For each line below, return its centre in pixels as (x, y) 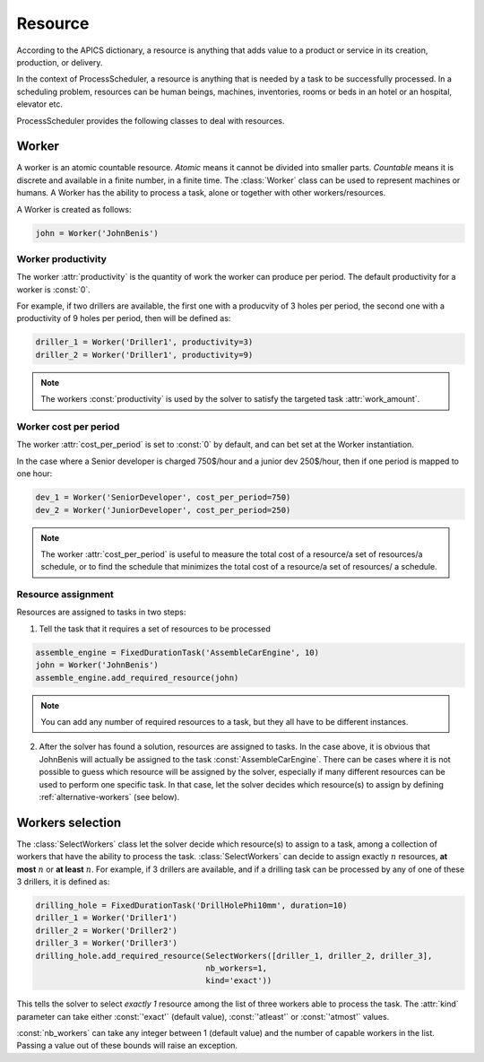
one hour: (35, 474)
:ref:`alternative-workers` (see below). (109, 796)
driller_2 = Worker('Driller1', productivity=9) (144, 355)
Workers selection (69, 822)
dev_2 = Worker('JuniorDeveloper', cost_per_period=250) (163, 510)
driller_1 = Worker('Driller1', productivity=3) (144, 342)
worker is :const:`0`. (54, 289)
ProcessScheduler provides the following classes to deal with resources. (151, 120)
